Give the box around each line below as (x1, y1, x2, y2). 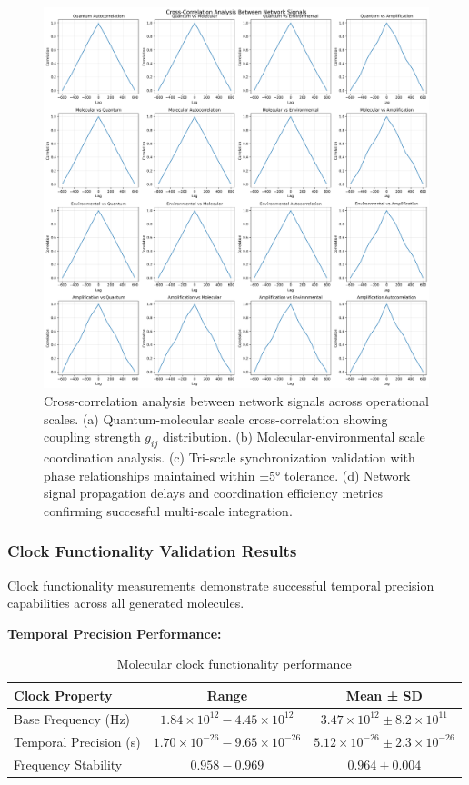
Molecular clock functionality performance (116, 654, 352, 673)
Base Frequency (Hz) (14, 709, 131, 728)
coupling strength (44, 427, 141, 446)
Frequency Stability (14, 754, 123, 773)
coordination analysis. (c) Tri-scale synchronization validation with (44, 448, 415, 467)
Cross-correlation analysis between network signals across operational (44, 392, 429, 411)
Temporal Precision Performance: (7, 623, 222, 642)
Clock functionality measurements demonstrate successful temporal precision (7, 575, 434, 594)
